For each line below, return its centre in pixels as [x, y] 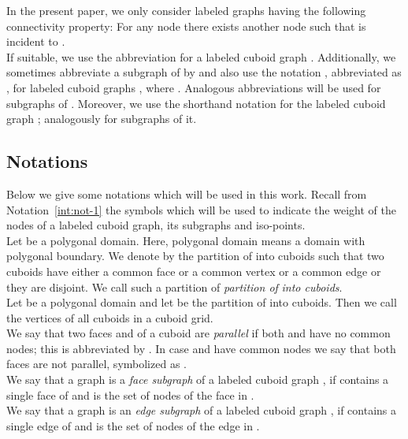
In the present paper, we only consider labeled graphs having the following [186, 10]
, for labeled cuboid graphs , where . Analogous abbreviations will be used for [194, 87]
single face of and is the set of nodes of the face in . [130, 394]
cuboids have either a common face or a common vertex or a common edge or [194, 271]
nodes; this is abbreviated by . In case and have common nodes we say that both [201, 348]
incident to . [36, 41]
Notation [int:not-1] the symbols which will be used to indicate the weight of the [201, 209]
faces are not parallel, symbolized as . [96, 364]
